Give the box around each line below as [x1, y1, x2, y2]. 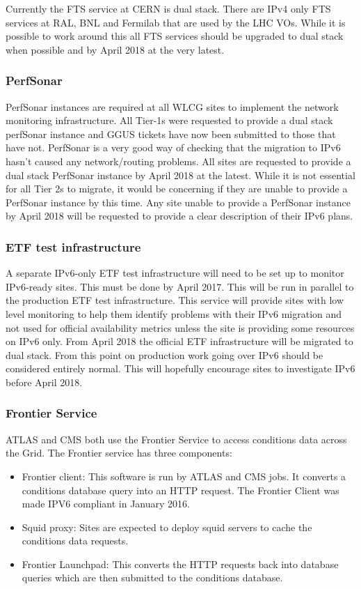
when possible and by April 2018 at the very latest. [6, 42, 225, 56]
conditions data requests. [22, 533, 129, 548]
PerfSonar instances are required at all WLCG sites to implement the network [6, 99, 339, 114]
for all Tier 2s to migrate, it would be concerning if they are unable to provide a [6, 181, 348, 196]
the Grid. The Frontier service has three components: [6, 445, 232, 460]
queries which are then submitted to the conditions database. [22, 570, 283, 585]
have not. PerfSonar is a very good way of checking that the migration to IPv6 [6, 140, 341, 155]
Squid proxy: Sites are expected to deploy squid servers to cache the [22, 519, 312, 534]
